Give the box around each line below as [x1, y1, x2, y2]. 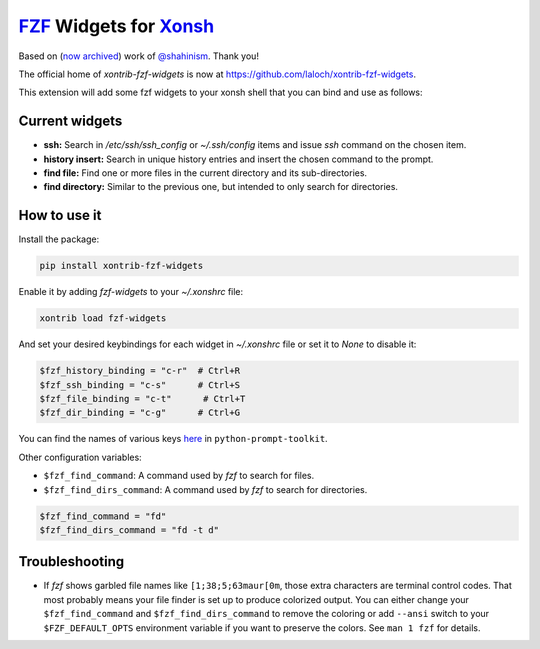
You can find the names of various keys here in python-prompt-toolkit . [18, 433, 329, 445]
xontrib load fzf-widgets [39, 313, 167, 324]
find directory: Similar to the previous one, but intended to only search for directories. [43, 181, 399, 193]
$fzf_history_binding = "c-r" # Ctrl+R [39, 365, 240, 377]
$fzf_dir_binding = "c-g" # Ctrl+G [39, 407, 240, 419]
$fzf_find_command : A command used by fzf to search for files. [43, 470, 315, 482]
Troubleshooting [18, 553, 125, 570]
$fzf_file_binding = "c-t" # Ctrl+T [39, 393, 246, 405]
